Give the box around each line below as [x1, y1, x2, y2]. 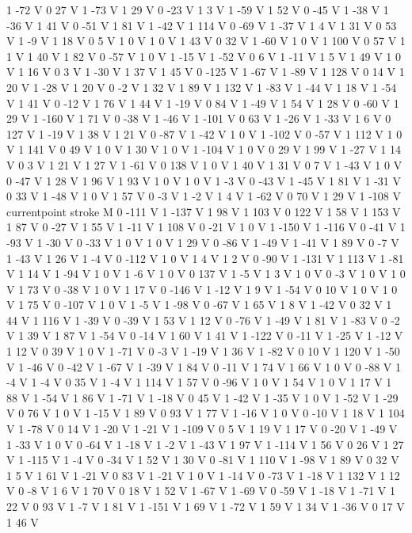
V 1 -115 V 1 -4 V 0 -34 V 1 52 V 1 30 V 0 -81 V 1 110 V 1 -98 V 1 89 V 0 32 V [6, 451, 399, 468]
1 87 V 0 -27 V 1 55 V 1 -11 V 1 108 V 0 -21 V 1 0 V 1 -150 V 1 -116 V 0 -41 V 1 [6, 219, 406, 235]
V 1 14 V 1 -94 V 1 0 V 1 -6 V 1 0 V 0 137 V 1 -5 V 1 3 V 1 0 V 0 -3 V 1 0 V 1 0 [6, 265, 406, 282]
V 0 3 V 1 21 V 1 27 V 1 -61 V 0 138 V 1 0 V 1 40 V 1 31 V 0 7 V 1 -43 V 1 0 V [6, 156, 402, 173]
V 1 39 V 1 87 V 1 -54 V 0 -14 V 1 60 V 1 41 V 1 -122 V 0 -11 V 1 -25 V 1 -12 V [6, 327, 403, 344]
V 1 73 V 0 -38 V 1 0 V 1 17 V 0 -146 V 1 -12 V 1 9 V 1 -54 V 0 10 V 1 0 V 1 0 [6, 280, 398, 297]
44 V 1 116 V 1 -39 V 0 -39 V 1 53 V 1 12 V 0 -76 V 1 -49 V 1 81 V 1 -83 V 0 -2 [6, 311, 400, 328]
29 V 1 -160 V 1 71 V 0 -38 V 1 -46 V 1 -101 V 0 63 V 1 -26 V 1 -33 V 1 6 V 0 [6, 110, 391, 127]
